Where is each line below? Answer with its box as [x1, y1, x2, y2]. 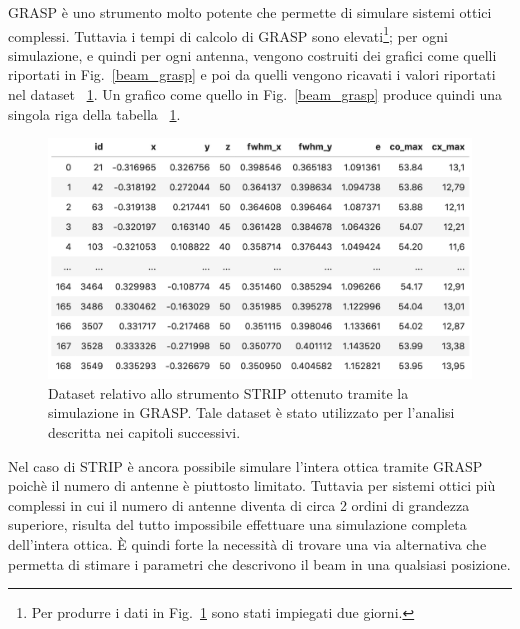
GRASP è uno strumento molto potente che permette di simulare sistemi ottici [8, 2, 492, 22]
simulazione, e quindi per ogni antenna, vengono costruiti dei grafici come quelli [8, 44, 497, 65]
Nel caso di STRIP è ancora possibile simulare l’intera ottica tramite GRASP [8, 455, 483, 476]
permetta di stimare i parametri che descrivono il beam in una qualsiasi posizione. [8, 553, 511, 574]
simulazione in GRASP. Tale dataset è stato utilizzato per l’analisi [48, 402, 455, 423]
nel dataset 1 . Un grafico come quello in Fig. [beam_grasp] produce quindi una [8, 84, 503, 105]
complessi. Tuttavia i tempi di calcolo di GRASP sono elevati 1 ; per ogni [8, 22, 448, 46]
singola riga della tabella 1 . [8, 103, 181, 124]
